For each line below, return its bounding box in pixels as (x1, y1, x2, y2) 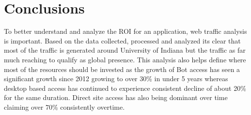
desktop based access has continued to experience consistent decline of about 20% (4, 83, 246, 93)
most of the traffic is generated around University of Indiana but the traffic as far (4, 45, 246, 55)
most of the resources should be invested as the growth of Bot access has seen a (4, 64, 240, 74)
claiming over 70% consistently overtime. (4, 101, 125, 112)
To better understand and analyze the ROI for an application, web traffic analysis (4, 26, 247, 36)
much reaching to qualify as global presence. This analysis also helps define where (4, 54, 246, 64)
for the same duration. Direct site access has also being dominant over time (4, 92, 228, 102)
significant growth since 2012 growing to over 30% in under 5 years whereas (4, 73, 228, 84)
